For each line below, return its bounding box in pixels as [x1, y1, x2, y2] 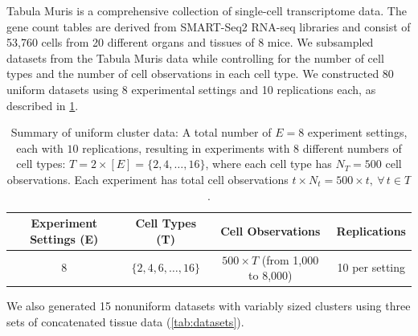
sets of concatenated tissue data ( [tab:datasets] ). [6, 313, 244, 330]
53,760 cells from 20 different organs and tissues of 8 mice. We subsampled [6, 34, 374, 51]
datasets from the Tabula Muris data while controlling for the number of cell [6, 49, 384, 66]
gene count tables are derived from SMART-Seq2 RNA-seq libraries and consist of [6, 18, 411, 35]
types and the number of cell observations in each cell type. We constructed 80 [6, 65, 394, 82]
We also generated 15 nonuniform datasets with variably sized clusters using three [6, 297, 411, 314]
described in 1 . [6, 96, 79, 113]
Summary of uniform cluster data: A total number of [10, 124, 272, 141]
